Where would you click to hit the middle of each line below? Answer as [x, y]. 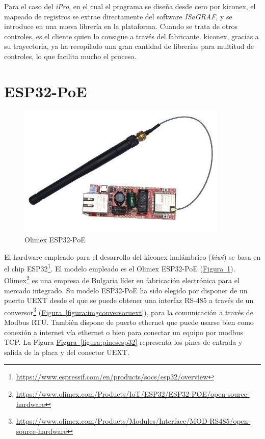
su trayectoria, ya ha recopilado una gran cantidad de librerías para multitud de [129, 46]
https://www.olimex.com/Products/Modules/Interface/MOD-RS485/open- [133, 421]
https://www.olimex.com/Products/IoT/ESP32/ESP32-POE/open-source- [133, 394]
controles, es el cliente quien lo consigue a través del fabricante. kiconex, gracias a [131, 36]
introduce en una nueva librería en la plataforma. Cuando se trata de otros [121, 26]
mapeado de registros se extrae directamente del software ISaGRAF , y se [118, 16]
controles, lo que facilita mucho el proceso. [70, 56]
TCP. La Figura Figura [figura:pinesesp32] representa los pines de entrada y [123, 342]
